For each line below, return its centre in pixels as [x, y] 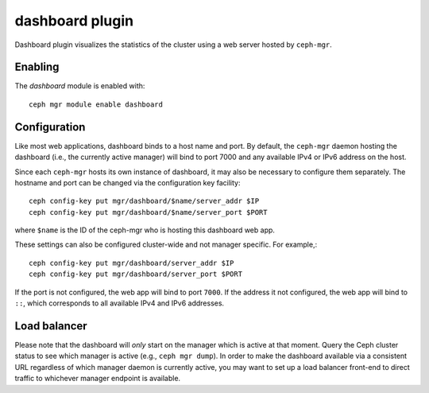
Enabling [37, 67]
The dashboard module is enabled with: [80, 86]
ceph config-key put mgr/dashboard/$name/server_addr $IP [144, 201]
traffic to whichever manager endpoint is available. [98, 379]
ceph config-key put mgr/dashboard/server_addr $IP [131, 263]
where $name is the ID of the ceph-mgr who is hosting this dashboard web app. [145, 230]
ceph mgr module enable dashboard [96, 104]
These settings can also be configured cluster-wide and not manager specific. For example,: [166, 245]
